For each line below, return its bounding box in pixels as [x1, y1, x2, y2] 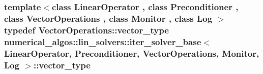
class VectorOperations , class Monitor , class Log [4, 12, 213, 24]
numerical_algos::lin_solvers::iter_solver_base [4, 35, 201, 48]
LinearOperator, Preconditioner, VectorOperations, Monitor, [4, 47, 259, 59]
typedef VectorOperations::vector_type [4, 23, 169, 36]
